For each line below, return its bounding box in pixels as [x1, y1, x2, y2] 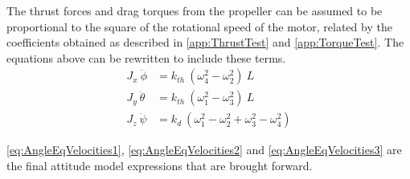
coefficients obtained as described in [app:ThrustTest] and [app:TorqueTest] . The [6, 34, 404, 51]
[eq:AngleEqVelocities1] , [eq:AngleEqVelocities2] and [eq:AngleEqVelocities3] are [6, 141, 402, 158]
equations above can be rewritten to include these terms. [6, 49, 286, 66]
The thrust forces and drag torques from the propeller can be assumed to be [6, 2, 383, 18]
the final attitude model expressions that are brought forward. [6, 157, 313, 174]
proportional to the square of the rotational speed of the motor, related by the [6, 18, 392, 35]
